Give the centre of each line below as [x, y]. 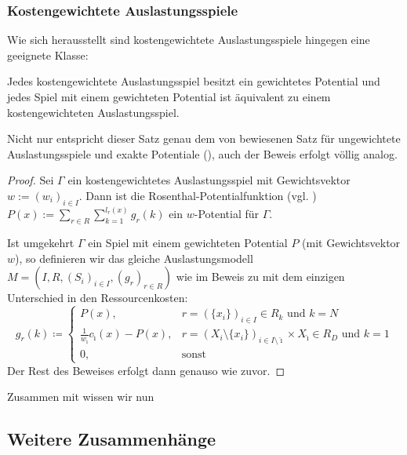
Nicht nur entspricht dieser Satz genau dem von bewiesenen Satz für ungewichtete [204, 138]
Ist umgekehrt [41, 242]
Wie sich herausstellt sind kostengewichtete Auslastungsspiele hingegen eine [189, 40]
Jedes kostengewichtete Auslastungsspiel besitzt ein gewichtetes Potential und [194, 81]
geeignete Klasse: [48, 55]
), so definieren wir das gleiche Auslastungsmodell [134, 258]
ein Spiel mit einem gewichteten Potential [188, 242]
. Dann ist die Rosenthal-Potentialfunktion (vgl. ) [198, 195]
